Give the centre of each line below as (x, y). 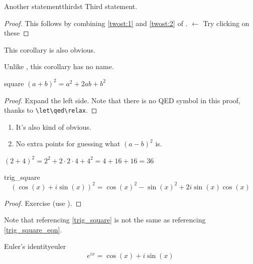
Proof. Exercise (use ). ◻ (43, 203)
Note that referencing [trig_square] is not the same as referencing (105, 220)
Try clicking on (226, 23)
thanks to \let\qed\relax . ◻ (51, 110)
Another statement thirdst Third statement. (71, 6)
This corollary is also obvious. (50, 49)
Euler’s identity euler (35, 246)
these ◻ (17, 33)
